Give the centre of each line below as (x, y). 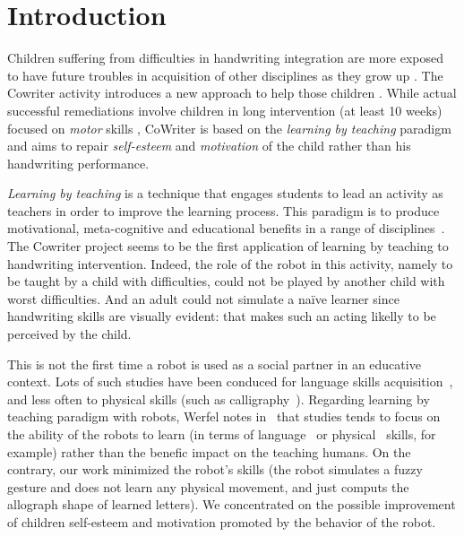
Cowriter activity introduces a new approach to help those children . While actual (232, 93)
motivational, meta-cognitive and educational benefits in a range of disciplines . (226, 228)
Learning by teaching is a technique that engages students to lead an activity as (225, 193)
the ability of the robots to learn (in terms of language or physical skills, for (222, 434)
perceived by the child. (69, 334)
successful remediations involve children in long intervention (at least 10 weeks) (225, 110)
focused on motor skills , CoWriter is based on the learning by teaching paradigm (229, 128)
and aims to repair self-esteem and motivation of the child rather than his (209, 146)
